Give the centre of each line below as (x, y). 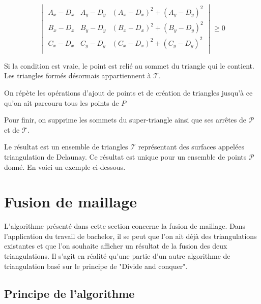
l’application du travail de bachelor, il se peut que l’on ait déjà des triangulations (130, 236)
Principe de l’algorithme (69, 293)
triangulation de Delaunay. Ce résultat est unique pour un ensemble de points (125, 156)
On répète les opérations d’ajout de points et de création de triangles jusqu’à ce (128, 92)
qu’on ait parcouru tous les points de (62, 102)
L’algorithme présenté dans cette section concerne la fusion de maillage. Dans (125, 226)
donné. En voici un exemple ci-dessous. (65, 166)
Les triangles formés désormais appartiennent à (78, 75)
